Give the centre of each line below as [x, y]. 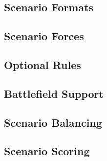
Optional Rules [43, 64]
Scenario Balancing [53, 122]
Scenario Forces [44, 36]
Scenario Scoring [47, 151]
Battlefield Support [54, 93]
